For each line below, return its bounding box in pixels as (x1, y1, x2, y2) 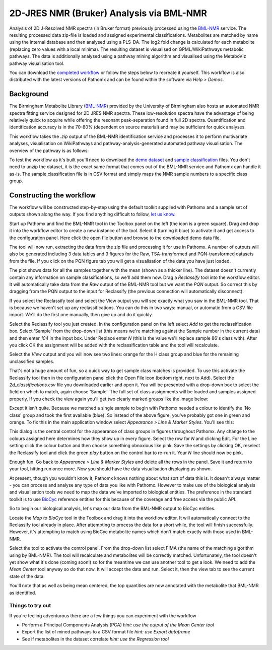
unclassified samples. (9, 358, 55, 365)
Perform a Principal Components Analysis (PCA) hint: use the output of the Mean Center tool (22, 622, 214, 628)
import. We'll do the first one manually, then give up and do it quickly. (9, 312, 153, 318)
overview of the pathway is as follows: (9, 148, 89, 154)
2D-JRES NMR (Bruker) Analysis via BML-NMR (9, 8, 208, 19)
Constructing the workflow (9, 191, 96, 199)
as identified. (9, 590, 36, 596)
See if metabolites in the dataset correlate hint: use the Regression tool (22, 636, 169, 642)
